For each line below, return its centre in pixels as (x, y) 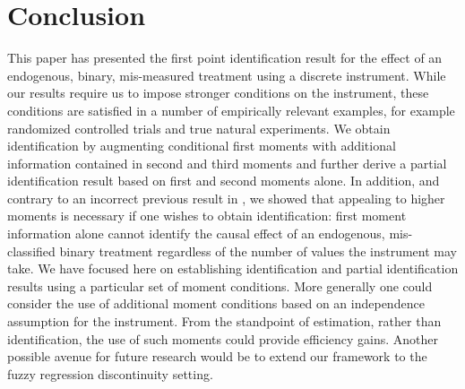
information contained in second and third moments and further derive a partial (227, 163)
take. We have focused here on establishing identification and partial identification (233, 268)
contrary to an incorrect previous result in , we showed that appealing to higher (226, 198)
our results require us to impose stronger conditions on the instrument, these (218, 93)
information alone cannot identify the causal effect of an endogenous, (196, 233)
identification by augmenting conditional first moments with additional (202, 146)
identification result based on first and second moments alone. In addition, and (224, 181)
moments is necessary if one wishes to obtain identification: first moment (207, 216)
